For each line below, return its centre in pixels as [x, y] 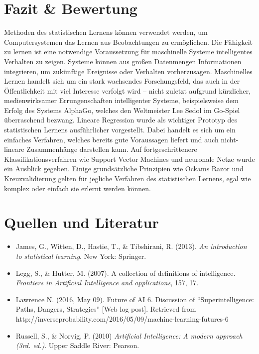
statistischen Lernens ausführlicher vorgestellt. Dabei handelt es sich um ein [120, 130]
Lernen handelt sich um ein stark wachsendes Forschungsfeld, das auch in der [122, 81]
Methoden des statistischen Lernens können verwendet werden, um [106, 32]
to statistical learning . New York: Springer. [81, 256]
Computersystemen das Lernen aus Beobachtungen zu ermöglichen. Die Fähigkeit [129, 42]
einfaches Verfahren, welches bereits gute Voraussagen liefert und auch [111, 139]
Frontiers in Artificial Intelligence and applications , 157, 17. [107, 283]
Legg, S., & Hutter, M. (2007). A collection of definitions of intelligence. [126, 273]
